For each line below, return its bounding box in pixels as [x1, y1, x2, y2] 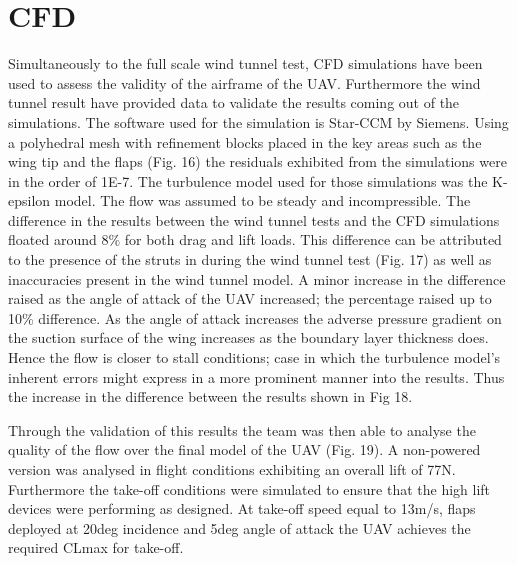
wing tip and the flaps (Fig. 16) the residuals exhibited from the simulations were [8, 151, 507, 172]
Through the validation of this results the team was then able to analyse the [8, 419, 476, 440]
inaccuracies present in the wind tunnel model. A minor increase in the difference [8, 268, 506, 289]
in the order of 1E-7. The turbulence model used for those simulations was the [8, 170, 488, 191]
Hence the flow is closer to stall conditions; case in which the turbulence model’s [8, 347, 501, 368]
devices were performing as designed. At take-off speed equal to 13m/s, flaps [8, 498, 476, 519]
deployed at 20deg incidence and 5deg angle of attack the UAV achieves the [8, 517, 471, 538]
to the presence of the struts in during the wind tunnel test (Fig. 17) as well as [8, 249, 492, 270]
